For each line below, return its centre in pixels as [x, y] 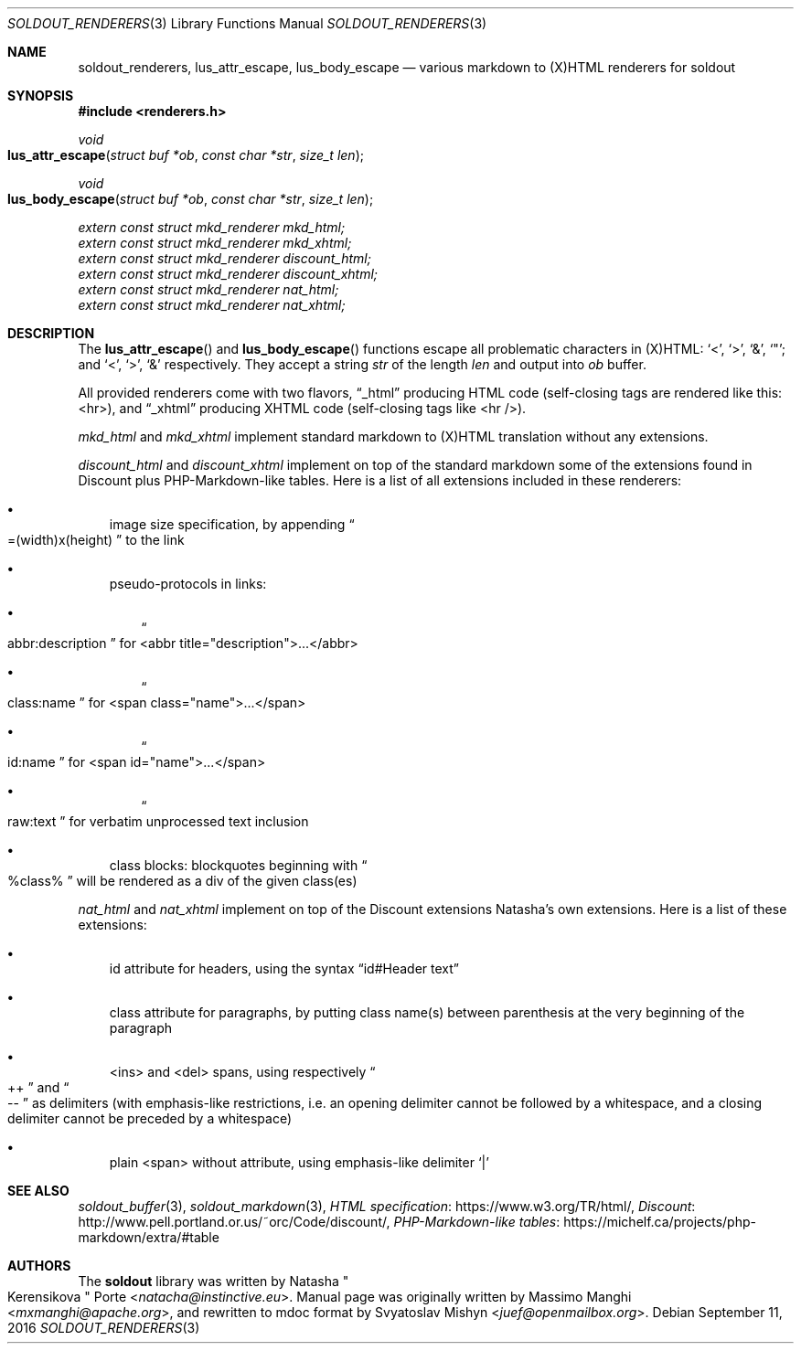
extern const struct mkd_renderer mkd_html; [212, 227]
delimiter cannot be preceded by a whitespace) [150, 1118]
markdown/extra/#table [149, 1237]
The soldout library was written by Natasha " [214, 1281]
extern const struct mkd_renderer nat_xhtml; [212, 305]
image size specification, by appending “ [232, 524]
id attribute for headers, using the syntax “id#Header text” [284, 968]
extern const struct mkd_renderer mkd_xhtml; [215, 243]
